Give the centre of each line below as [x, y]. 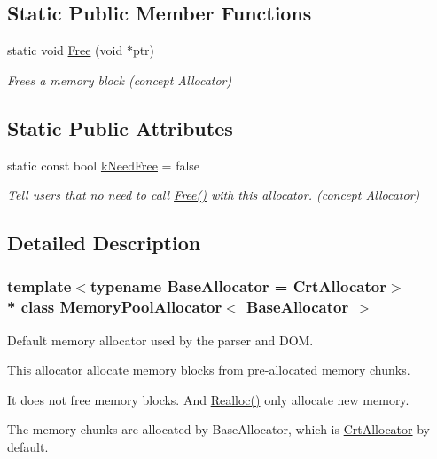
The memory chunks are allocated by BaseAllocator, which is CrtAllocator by [218, 429]
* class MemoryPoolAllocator [115, 307]
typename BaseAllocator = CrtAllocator [238, 286]
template [39, 286]
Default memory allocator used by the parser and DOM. [160, 340]
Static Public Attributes [120, 127]
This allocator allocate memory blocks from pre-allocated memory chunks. [209, 370]
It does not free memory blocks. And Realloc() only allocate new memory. [208, 399]
